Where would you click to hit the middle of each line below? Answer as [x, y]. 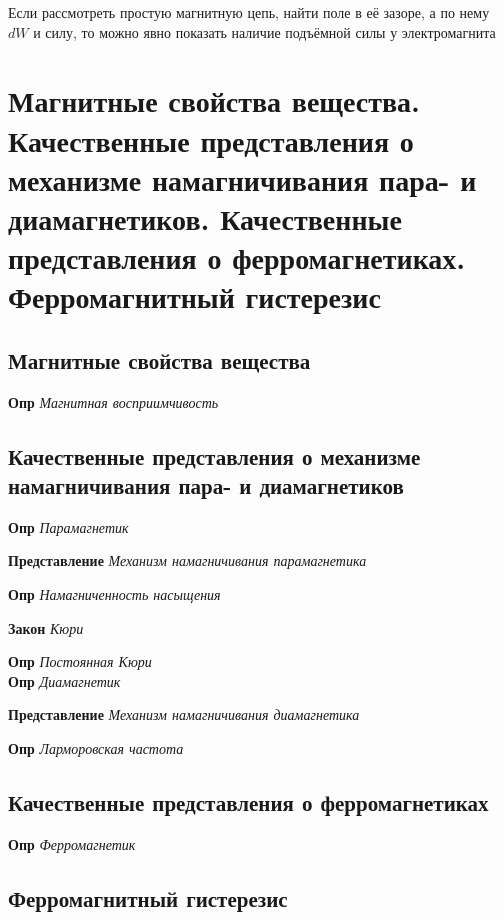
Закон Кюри [46, 627]
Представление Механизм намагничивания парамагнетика [187, 560]
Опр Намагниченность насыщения [114, 594]
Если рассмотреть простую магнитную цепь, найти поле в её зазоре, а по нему [249, 12]
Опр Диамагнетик [64, 680]
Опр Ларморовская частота [96, 748]
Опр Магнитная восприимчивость [113, 401]
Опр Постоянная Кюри [80, 661]
